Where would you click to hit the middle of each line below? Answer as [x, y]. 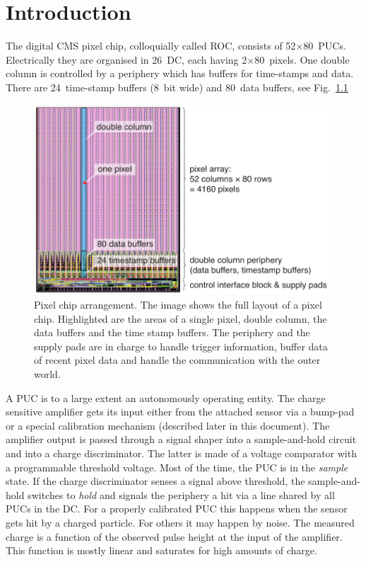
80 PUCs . [325, 46]
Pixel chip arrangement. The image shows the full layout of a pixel [178, 305]
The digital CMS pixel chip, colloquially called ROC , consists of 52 [151, 46]
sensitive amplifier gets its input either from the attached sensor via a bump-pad [180, 412]
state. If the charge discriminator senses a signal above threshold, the [155, 481]
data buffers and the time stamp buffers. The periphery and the [172, 332]
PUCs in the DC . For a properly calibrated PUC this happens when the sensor [177, 509]
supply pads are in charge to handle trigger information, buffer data [181, 346]
